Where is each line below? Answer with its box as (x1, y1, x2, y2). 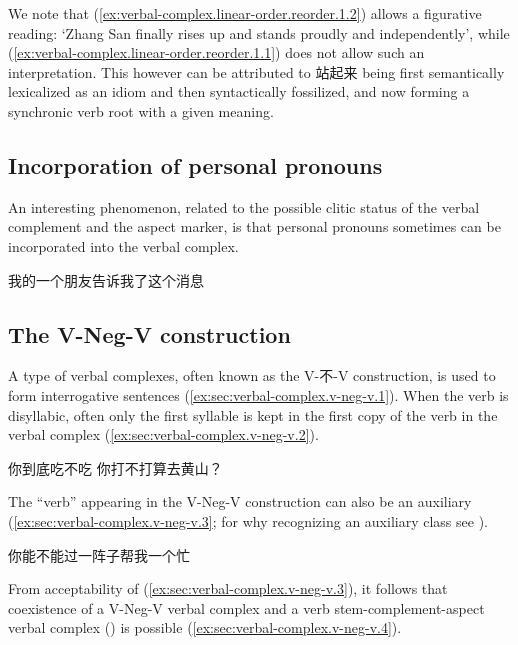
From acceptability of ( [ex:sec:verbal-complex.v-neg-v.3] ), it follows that (8, 578, 448, 599)
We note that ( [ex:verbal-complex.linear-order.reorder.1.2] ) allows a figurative (8, 3, 482, 23)
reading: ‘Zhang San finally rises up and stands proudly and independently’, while (8, 22, 510, 43)
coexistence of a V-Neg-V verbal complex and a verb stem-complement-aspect (8, 597, 485, 618)
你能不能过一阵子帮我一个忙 (8, 544, 190, 565)
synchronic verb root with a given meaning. (8, 100, 274, 121)
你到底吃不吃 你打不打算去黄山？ (8, 457, 223, 478)
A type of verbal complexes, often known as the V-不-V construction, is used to (8, 365, 496, 386)
